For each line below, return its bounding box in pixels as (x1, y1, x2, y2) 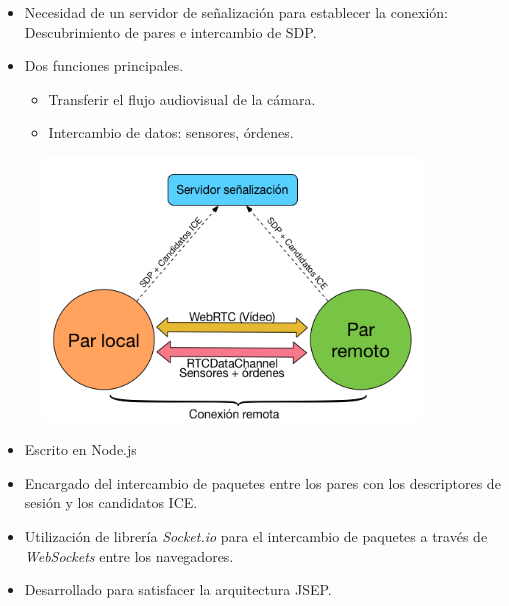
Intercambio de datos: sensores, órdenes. (48, 122, 294, 143)
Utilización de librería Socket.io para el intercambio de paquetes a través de (24, 526, 488, 547)
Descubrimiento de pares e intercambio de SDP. (24, 21, 317, 42)
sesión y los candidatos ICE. (24, 492, 198, 513)
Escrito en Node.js (24, 439, 137, 460)
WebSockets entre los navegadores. (24, 545, 234, 566)
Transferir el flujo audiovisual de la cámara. (48, 88, 316, 109)
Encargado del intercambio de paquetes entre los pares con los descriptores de (24, 472, 501, 493)
